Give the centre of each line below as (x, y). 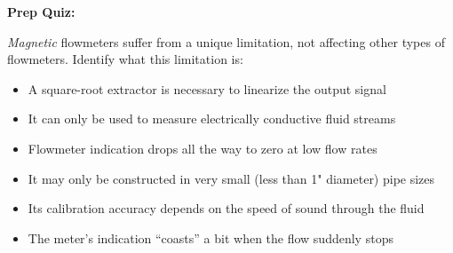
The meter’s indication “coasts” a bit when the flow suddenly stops (211, 237)
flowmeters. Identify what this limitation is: (125, 59)
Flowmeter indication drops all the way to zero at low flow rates (203, 148)
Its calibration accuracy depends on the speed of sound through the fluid (226, 208)
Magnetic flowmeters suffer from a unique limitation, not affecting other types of (226, 41)
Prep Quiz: (41, 12)
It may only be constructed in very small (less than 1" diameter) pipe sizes (231, 178)
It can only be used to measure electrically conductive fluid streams (212, 119)
